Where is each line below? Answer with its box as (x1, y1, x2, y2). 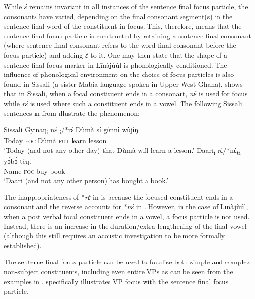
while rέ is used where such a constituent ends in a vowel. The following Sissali (4, 98, 242, 108)
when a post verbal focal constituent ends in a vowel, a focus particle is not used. (4, 211, 250, 221)
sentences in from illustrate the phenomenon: (4, 108, 140, 118)
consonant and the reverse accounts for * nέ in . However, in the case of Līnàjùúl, (4, 201, 248, 212)
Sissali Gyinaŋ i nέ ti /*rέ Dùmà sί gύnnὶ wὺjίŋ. (4, 124, 140, 136)
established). (4, 240, 42, 250)
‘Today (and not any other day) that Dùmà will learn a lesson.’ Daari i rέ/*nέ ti (4, 145, 241, 156)
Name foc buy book (4, 165, 65, 176)
